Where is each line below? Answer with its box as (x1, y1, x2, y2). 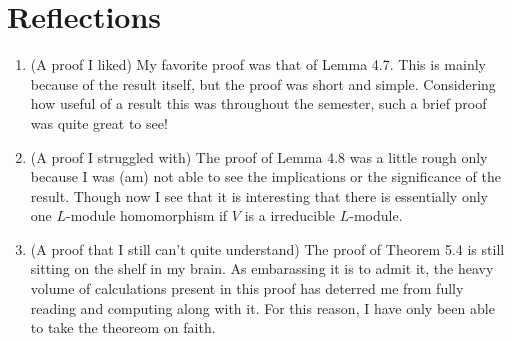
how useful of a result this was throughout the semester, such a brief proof (30, 93, 487, 114)
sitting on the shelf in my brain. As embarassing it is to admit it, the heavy (30, 258, 494, 279)
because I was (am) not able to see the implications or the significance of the (30, 166, 501, 187)
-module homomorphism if (66, 205, 228, 226)
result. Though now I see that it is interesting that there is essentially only (30, 185, 488, 206)
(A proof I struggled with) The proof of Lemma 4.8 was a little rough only (30, 146, 488, 167)
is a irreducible (244, 205, 336, 226)
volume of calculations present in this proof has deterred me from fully (30, 278, 464, 299)
